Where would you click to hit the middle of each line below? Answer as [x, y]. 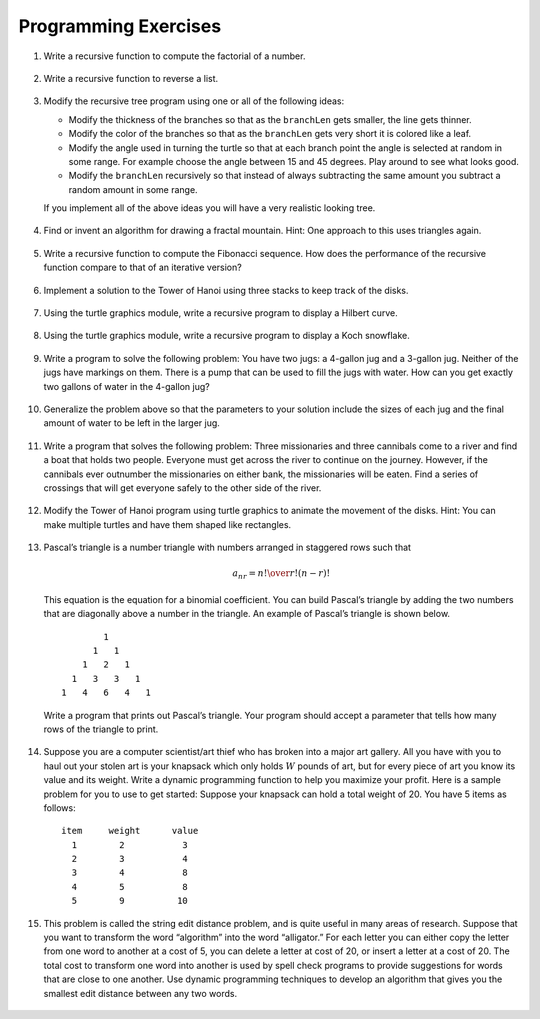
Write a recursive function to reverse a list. [131, 78]
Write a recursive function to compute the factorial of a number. [174, 56]
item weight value [130, 831]
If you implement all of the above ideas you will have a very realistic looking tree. [209, 208]
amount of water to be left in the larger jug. [131, 423]
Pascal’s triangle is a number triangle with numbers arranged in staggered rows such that [227, 547]
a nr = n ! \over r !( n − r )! [281, 575]
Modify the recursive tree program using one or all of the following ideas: [194, 101]
